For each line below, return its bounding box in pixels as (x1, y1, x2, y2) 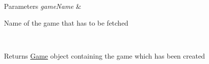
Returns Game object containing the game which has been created (4, 50, 205, 61)
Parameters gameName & (4, 1, 82, 11)
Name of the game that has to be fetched (4, 17, 128, 28)
